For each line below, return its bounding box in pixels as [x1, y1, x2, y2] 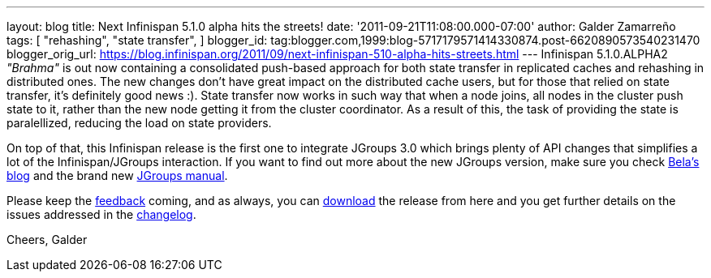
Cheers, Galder [6, 233, 88, 246]
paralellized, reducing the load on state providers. [6, 116, 272, 130]
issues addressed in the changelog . [6, 207, 196, 221]
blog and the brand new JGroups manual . [6, 169, 228, 182]
